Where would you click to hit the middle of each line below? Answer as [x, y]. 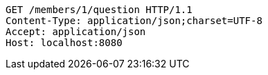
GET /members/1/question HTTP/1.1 [99, 10]
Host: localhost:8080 [64, 43]
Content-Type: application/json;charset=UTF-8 [134, 21]
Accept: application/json [76, 32]
